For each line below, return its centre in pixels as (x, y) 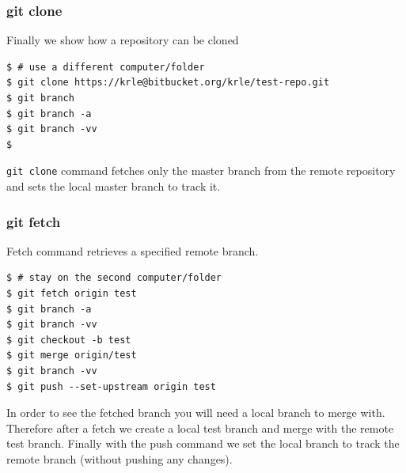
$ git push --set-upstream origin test (111, 386)
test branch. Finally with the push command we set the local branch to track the (203, 443)
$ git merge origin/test (72, 356)
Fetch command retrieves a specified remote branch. (133, 250)
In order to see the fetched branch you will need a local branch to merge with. (196, 412)
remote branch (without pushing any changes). (120, 458)
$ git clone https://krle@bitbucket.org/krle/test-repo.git (168, 83)
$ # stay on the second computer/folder (114, 278)
